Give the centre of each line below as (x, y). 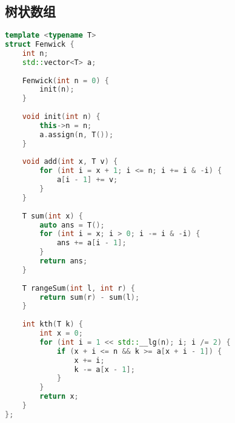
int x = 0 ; (61, 333)
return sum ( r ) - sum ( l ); (90, 297)
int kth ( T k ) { (52, 324)
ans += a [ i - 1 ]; (91, 243)
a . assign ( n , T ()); (77, 134)
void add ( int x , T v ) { (70, 162)
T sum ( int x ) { (52, 216)
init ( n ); (57, 90)
